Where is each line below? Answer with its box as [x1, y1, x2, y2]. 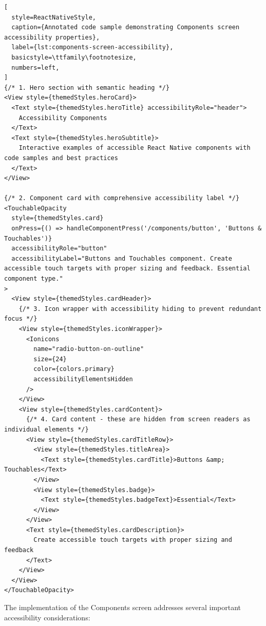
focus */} [4, 315, 37, 323]
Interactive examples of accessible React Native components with [18, 144, 251, 152]
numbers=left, [11, 64, 60, 71]
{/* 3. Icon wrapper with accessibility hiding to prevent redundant [18, 305, 262, 312]
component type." [4, 275, 63, 283]
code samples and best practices [4, 154, 118, 162]
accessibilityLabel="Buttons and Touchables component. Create [11, 255, 232, 262]
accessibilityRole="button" [11, 245, 107, 252]
